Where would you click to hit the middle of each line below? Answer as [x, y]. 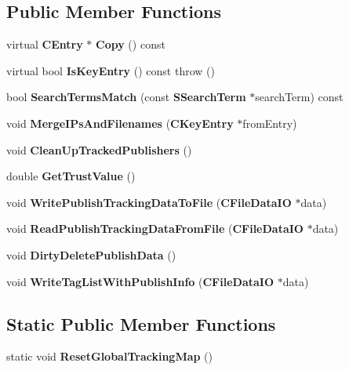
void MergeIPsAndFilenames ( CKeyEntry [120, 123]
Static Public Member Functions [141, 323]
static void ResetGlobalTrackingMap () [109, 356]
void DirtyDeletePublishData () [91, 254]
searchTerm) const [299, 97]
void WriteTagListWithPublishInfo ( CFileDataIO [140, 281]
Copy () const [131, 44]
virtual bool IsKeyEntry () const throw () [111, 70]
